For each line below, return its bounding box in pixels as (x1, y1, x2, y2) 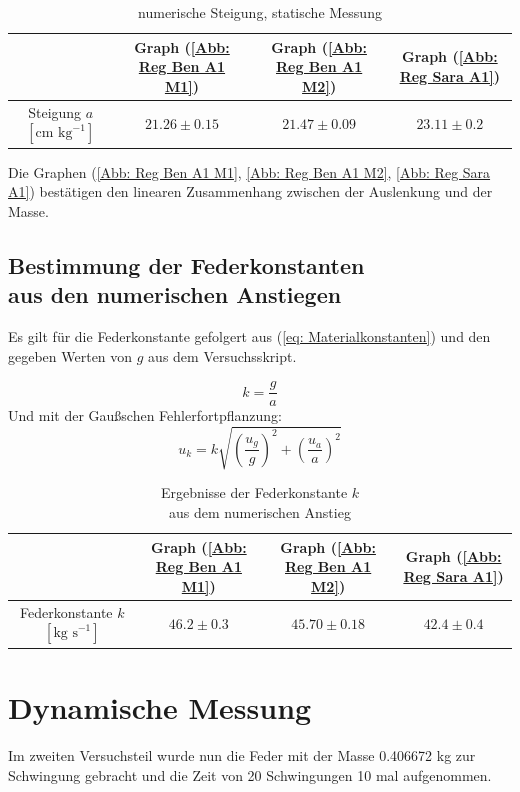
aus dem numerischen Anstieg (169, 502, 351, 523)
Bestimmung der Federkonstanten (8, 249, 365, 280)
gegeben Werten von (8, 345, 133, 366)
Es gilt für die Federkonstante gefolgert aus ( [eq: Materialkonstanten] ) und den (8, 326, 491, 347)
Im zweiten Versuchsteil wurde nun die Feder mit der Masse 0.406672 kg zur (8, 744, 476, 765)
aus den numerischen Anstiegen (8, 279, 342, 310)
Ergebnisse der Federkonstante (160, 482, 348, 503)
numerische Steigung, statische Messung (138, 2, 382, 22)
